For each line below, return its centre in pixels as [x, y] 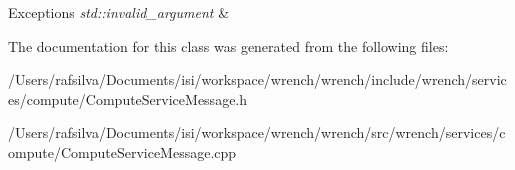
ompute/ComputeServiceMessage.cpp [122, 151]
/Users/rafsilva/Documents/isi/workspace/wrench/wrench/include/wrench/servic [257, 79]
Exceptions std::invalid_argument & [119, 12]
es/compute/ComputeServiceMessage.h [128, 98]
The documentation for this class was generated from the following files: [228, 45]
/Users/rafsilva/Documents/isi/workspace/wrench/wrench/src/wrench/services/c [257, 132]
